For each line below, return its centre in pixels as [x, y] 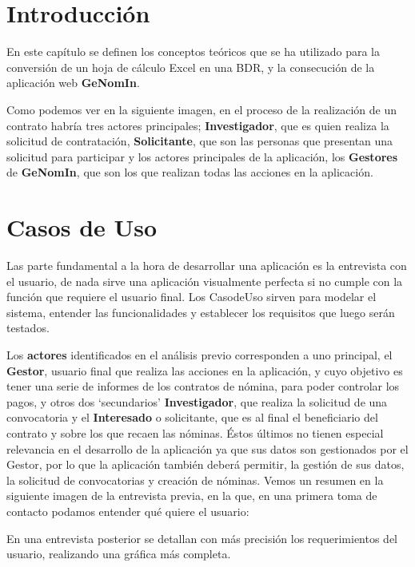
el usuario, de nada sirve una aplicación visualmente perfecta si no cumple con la [205, 281]
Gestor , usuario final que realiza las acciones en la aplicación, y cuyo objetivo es [205, 370]
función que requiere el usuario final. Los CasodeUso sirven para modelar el [192, 297]
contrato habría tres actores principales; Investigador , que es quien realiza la [198, 125]
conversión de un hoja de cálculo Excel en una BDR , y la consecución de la [191, 67]
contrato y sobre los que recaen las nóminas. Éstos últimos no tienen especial [195, 432]
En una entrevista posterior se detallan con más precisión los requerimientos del [202, 538]
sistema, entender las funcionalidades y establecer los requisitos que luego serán [201, 312]
